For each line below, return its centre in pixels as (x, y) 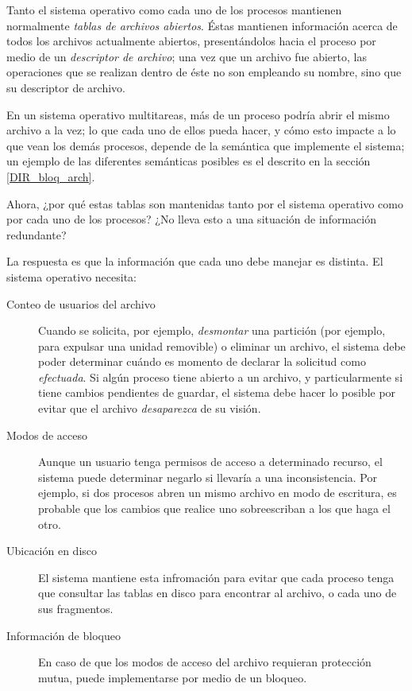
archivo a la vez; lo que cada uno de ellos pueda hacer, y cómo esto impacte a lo (201, 130)
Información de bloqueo (64, 635)
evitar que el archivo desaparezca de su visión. (150, 408)
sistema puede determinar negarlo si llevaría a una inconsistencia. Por (208, 477)
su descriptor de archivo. (66, 87)
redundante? (37, 234)
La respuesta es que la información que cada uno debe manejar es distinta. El (195, 261)
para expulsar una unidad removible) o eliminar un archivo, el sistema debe (222, 345)
